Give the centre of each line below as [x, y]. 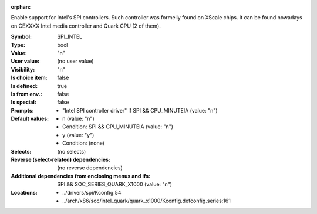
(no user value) [75, 61]
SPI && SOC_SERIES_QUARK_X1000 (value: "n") [115, 184]
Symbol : [21, 37]
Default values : [30, 119]
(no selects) [72, 151]
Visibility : [23, 69]
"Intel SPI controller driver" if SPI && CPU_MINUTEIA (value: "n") [140, 110]
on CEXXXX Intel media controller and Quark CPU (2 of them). [86, 26]
